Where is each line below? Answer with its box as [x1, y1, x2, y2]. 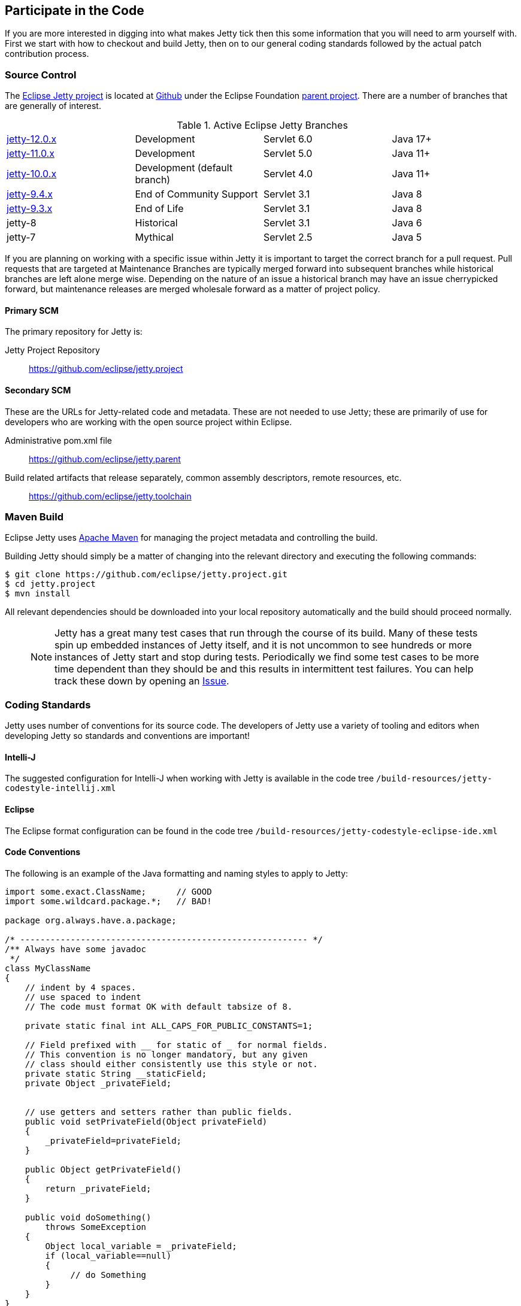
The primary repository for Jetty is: [5, 326, 143, 337]
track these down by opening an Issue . [54, 675, 229, 687]
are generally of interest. [5, 101, 101, 111]
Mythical [135, 231, 174, 244]
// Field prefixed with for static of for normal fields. [25, 1040, 328, 1050]
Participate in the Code [5, 3, 144, 18]
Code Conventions [5, 847, 81, 857]
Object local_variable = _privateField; [45, 1241, 237, 1251]
